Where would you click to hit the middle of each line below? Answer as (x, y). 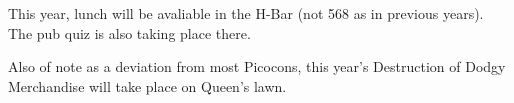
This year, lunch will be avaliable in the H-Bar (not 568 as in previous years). (246, 13)
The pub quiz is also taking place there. (129, 32)
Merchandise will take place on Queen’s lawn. (147, 85)
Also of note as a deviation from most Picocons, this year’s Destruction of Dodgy (257, 66)
